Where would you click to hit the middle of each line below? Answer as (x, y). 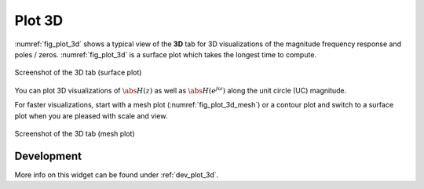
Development (48, 156)
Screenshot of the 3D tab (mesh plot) (75, 133)
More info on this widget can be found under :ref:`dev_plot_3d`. (117, 174)
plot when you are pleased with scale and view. (91, 116)
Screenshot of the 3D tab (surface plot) (78, 73)
